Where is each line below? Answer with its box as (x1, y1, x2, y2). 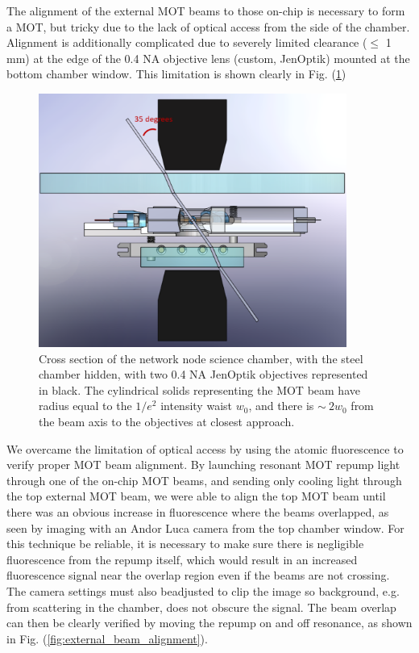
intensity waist (160, 397, 232, 414)
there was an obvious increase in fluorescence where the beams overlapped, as (6, 504, 389, 521)
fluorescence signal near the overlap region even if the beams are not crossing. (6, 567, 390, 584)
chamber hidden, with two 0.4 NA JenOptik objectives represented (39, 366, 368, 383)
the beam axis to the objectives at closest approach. (39, 413, 295, 430)
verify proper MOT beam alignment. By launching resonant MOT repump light (6, 456, 400, 473)
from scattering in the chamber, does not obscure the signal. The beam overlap (6, 598, 396, 615)
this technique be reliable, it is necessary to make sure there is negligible (6, 535, 364, 552)
